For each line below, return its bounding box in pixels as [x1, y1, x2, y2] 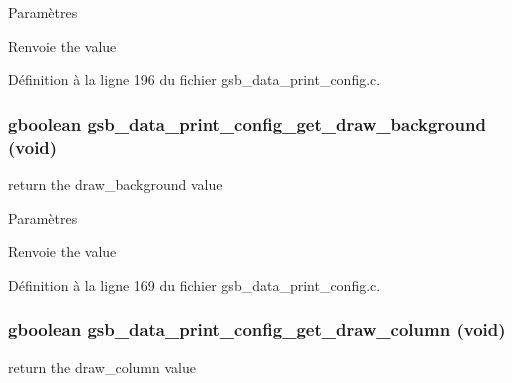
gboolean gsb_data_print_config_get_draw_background [8, 111, 486, 136]
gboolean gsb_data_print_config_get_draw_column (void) [8, 317, 506, 342]
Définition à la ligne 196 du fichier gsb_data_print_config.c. [8, 69, 381, 90]
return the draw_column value [8, 356, 196, 377]
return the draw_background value [8, 173, 223, 194]
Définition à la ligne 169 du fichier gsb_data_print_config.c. [8, 274, 381, 295]
